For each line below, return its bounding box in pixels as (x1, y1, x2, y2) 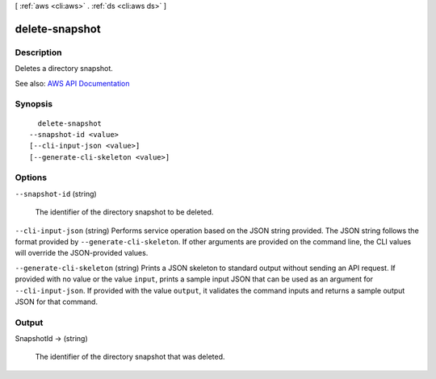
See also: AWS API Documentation (15, 78, 130, 88)
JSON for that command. (15, 297, 99, 306)
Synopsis (15, 98, 52, 110)
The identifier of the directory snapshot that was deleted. (35, 352, 225, 362)
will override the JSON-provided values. (15, 248, 149, 258)
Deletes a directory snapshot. (15, 64, 113, 73)
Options (15, 172, 48, 183)
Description (15, 47, 62, 58)
